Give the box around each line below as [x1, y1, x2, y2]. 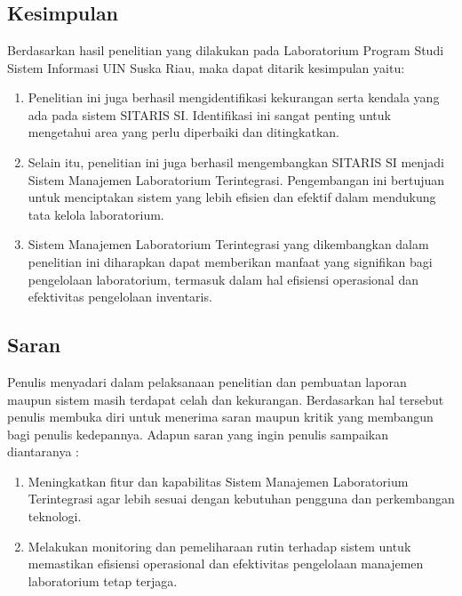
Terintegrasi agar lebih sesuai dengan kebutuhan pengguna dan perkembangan [28, 489, 455, 508]
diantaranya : [7, 442, 79, 461]
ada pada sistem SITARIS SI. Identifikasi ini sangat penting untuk [28, 105, 391, 124]
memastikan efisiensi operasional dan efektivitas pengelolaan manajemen [28, 554, 424, 573]
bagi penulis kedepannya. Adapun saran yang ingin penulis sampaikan [7, 424, 388, 443]
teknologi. [28, 507, 82, 526]
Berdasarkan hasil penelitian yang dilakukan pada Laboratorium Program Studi [7, 41, 444, 59]
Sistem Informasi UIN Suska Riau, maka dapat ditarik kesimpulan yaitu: [7, 58, 405, 77]
